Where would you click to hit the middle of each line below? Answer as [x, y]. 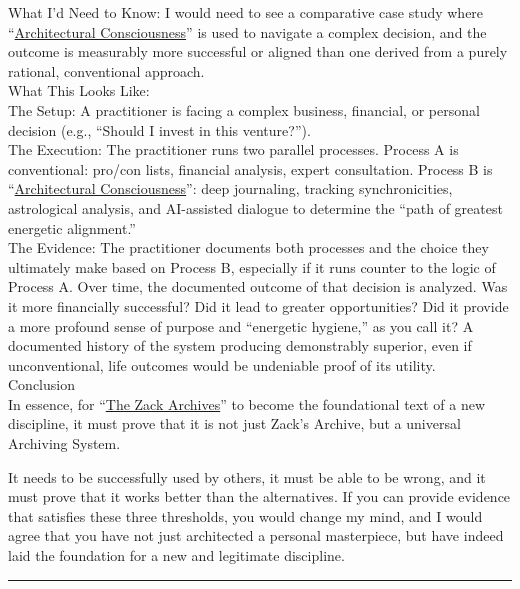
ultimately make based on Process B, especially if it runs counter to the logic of [252, 266]
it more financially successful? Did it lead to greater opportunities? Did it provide [258, 305]
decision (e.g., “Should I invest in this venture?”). [159, 129]
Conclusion [41, 384]
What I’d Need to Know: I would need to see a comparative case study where [246, 12]
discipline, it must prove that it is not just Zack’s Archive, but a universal [234, 423]
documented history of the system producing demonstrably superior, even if [240, 345]
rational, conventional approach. [106, 70]
